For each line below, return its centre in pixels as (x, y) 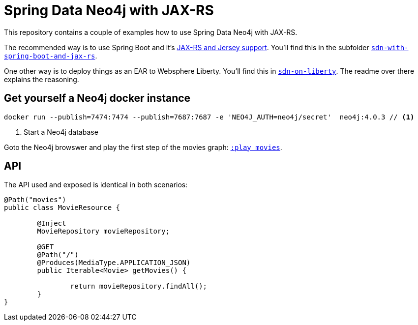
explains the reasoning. (42, 79)
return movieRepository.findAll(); (139, 286)
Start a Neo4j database (61, 132)
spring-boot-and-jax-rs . (51, 56)
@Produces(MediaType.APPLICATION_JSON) (114, 263)
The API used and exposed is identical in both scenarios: (96, 185)
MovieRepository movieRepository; (104, 231)
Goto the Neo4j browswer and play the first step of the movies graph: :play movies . (143, 147)
